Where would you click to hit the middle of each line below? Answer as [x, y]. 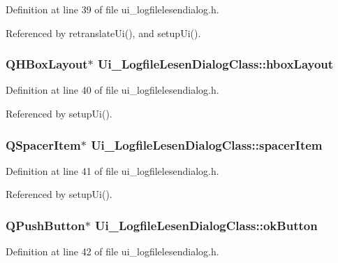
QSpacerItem [43, 144]
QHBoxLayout [47, 64]
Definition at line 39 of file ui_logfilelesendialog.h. [112, 9]
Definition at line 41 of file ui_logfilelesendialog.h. [112, 170]
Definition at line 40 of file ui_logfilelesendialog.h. [112, 90]
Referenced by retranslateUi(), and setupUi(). [103, 33]
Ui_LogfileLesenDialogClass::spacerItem [207, 144]
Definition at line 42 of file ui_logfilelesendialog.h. [112, 251]
